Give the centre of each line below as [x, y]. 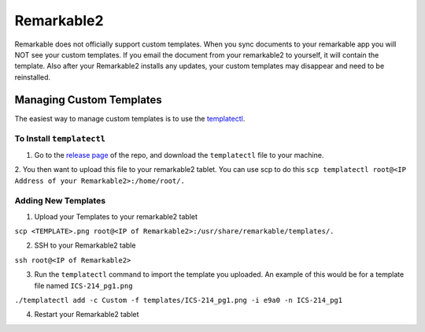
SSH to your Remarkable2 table [85, 245]
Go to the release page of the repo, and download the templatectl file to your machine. [179, 155]
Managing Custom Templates [89, 100]
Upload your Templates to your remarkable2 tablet [116, 216]
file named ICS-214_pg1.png [83, 285]
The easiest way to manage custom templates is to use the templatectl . [130, 118]
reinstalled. [33, 77]
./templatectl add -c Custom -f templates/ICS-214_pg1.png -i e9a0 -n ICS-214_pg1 [178, 300]
